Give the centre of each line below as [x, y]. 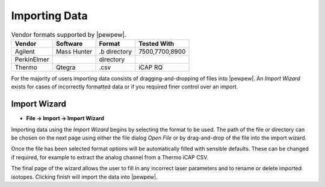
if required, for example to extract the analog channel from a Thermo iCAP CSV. [110, 157]
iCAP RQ [151, 67]
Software [69, 43]
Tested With [156, 43]
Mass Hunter [74, 51]
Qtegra [66, 67]
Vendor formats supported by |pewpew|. [69, 34]
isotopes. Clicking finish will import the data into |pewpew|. [84, 177]
